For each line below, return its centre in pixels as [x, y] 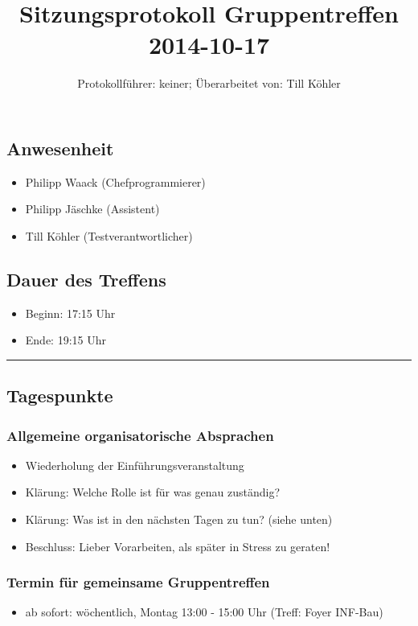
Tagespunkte [60, 395]
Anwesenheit [60, 148]
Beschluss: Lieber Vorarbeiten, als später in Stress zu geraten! [178, 546]
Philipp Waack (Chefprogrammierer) [115, 181]
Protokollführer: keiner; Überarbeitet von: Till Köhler [209, 83]
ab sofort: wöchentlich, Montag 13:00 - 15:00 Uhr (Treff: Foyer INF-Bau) [204, 612]
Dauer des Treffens [86, 279]
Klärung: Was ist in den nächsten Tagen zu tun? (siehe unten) [179, 519]
